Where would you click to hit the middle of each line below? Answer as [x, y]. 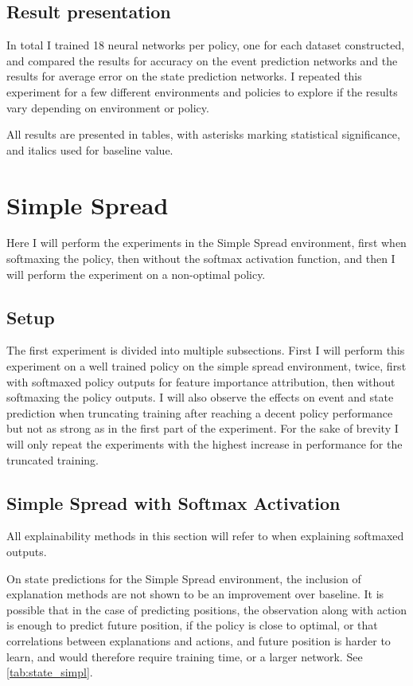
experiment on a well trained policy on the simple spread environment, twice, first [206, 366]
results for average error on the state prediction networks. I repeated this [184, 76]
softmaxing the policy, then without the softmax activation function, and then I [201, 259]
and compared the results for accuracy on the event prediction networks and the [202, 60]
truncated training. [53, 459]
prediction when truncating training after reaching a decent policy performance [200, 412]
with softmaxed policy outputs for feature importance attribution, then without [201, 381]
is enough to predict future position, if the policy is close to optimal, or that [192, 625]
